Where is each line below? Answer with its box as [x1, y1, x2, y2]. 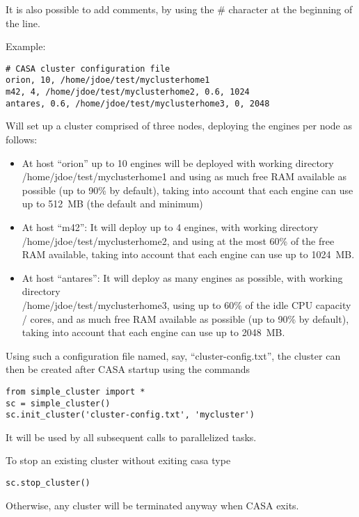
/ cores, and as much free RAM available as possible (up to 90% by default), [22, 311, 349, 326]
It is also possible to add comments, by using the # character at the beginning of [6, 2, 353, 16]
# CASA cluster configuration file [6, 63, 170, 74]
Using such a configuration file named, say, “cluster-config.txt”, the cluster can [6, 348, 341, 363]
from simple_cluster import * [6, 386, 145, 397]
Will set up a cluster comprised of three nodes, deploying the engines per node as [6, 118, 352, 133]
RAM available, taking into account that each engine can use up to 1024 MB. [22, 247, 355, 262]
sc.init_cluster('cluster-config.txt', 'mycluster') [6, 410, 255, 420]
